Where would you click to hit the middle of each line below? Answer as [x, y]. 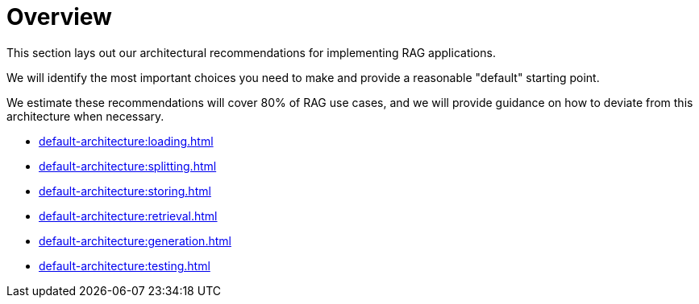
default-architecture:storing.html [125, 191]
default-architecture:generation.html [135, 240]
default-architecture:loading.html [126, 141]
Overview [59, 17]
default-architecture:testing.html [125, 265]
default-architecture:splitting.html [128, 166]
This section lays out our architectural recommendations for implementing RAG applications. [251, 52]
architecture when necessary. [85, 116]
